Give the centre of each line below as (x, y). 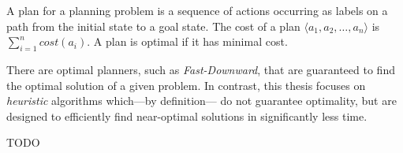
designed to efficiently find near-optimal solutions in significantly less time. (187, 116)
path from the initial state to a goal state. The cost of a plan (153, 26)
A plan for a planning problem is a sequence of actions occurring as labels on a (197, 10)
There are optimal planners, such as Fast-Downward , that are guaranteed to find (201, 69)
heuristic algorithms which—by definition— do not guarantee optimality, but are (201, 101)
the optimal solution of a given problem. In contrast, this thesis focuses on (186, 85)
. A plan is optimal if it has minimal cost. (187, 41)
